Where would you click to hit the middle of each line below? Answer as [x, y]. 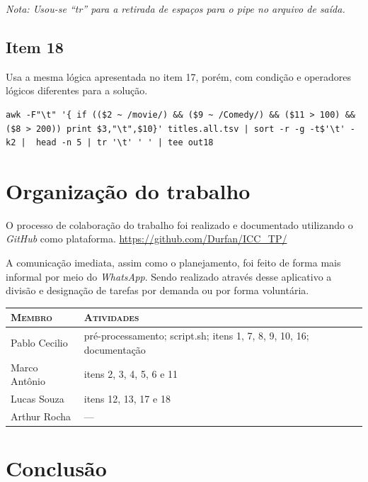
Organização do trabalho [128, 190]
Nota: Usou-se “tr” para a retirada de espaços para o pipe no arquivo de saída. [176, 9]
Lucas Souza [38, 399]
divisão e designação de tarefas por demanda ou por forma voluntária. [157, 290]
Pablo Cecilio [39, 342]
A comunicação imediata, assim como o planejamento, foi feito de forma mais [173, 263]
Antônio [28, 381]
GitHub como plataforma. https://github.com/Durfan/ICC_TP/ [146, 239]
